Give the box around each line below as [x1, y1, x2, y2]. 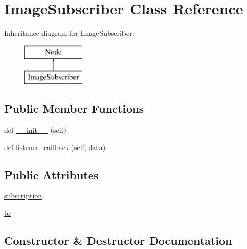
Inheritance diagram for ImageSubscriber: [4, 28, 134, 38]
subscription [4, 190, 42, 201]
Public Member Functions [4, 101, 144, 116]
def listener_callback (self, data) [4, 141, 106, 152]
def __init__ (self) [4, 124, 66, 135]
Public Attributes [4, 166, 99, 182]
